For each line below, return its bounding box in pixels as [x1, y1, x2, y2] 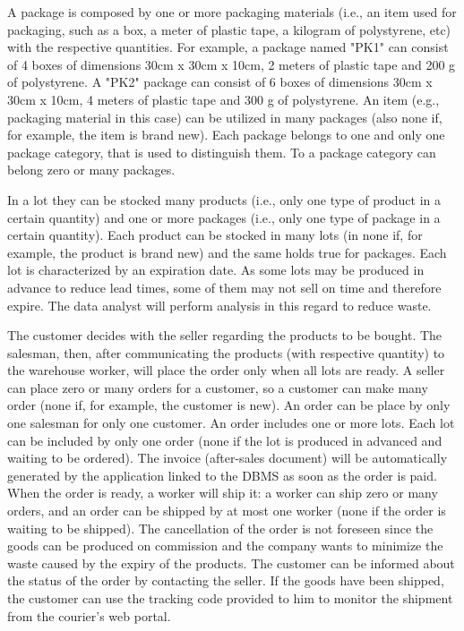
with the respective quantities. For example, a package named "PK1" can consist [7, 38, 449, 56]
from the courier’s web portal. [7, 606, 171, 625]
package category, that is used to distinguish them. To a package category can [7, 142, 436, 161]
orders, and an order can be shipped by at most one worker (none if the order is [7, 501, 446, 520]
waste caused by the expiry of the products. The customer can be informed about [7, 553, 455, 572]
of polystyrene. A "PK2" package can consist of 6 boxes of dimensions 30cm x [7, 72, 433, 91]
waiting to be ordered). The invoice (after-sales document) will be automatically [7, 448, 448, 467]
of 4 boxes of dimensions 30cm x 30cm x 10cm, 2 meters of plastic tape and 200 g [7, 55, 456, 73]
